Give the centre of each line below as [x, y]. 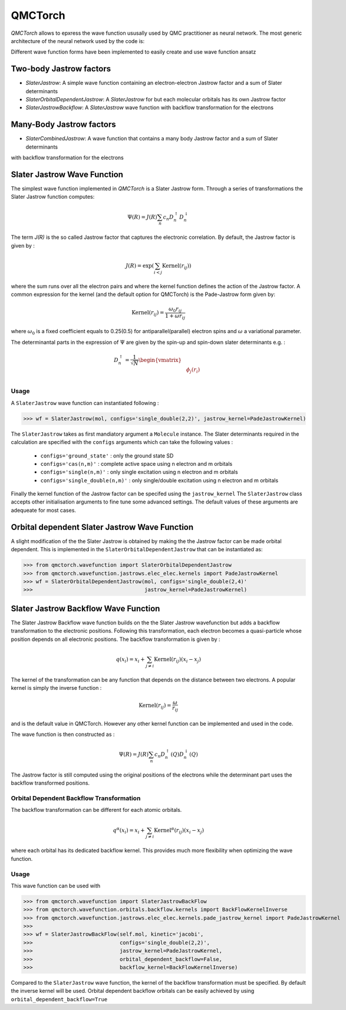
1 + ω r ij [175, 317]
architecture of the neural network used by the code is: [78, 41]
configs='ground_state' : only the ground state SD [107, 455]
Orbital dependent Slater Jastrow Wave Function [102, 527]
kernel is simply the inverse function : [56, 687]
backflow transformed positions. [50, 783]
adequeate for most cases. [44, 510]
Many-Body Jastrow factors [63, 125]
